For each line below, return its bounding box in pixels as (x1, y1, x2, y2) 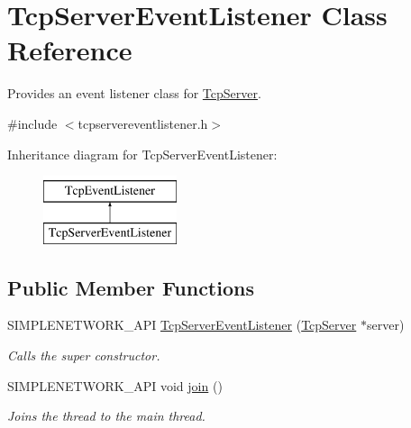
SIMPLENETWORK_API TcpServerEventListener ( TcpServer (7, 315, 357, 334)
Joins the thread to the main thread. (7, 406, 205, 425)
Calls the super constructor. (7, 346, 160, 365)
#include (7, 114, 58, 132)
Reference (7, 32, 132, 68)
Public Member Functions (7, 273, 254, 301)
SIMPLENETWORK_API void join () (7, 376, 223, 395)
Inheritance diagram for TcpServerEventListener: (7, 144, 278, 163)
